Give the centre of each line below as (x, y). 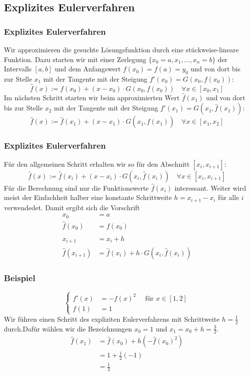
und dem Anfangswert (88, 69)
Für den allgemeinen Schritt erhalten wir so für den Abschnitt (97, 164)
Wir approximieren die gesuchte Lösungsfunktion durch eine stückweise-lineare (122, 49)
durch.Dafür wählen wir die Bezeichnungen (68, 328)
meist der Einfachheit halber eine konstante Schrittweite (88, 197)
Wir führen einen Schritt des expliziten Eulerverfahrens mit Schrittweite (112, 319)
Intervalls (18, 69)
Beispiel (20, 278)
